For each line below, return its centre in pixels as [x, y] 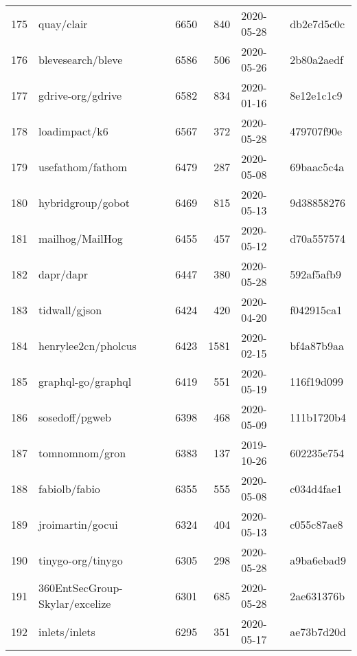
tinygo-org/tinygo [81, 560]
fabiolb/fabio [69, 488]
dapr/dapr [64, 274]
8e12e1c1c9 [316, 95]
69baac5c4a [317, 166]
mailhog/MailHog [81, 238]
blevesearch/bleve [81, 59]
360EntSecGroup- [81, 588]
